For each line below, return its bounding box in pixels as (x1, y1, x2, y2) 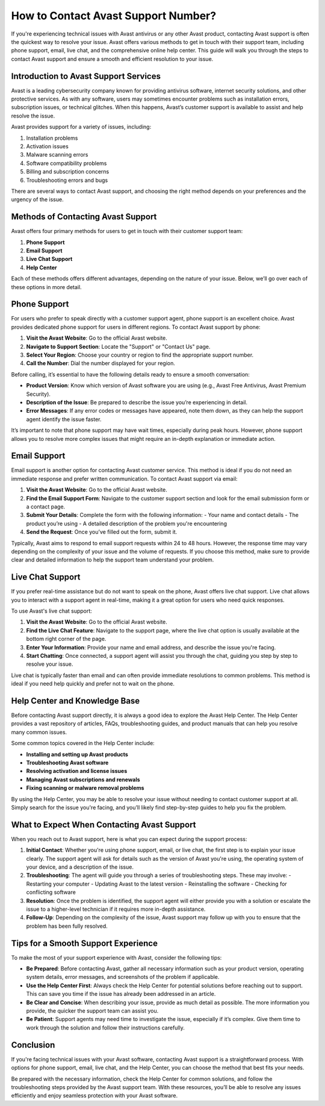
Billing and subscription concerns (26, 168, 110, 175)
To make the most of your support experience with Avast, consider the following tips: (11, 954, 222, 961)
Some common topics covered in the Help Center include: (11, 740, 155, 747)
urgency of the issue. (11, 196, 64, 203)
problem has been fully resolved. (26, 922, 108, 929)
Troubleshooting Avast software (26, 759, 109, 766)
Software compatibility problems (26, 160, 107, 167)
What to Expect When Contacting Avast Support (11, 819, 196, 830)
